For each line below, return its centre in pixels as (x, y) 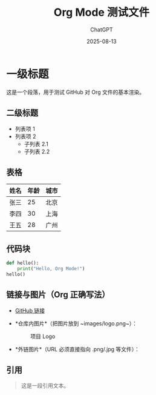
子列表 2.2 (37, 151)
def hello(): (23, 263)
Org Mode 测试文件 (102, 12)
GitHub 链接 (30, 310)
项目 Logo (43, 336)
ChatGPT (102, 29)
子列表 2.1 (36, 144)
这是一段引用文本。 (45, 386)
